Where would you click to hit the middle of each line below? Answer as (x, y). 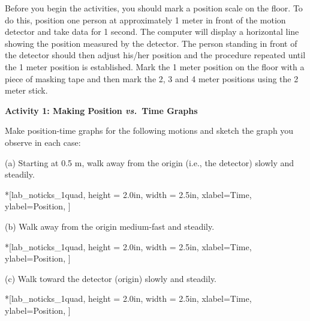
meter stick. (26, 90)
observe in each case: (43, 142)
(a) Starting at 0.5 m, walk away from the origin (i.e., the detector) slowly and (150, 162)
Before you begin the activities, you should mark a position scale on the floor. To (154, 8)
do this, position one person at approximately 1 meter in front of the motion (145, 19)
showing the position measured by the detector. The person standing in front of (151, 43)
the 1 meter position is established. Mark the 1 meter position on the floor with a (155, 66)
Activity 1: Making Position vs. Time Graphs (101, 110)
